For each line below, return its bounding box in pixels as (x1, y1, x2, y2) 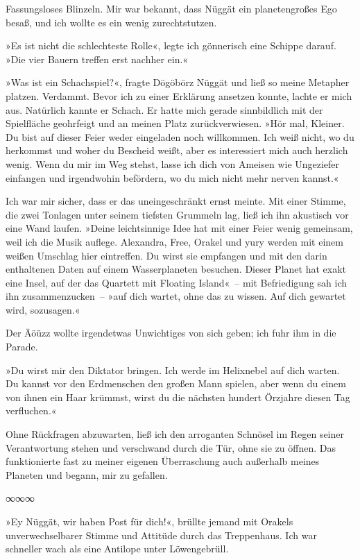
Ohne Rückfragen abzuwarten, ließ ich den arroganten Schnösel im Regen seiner (6, 427, 344, 441)
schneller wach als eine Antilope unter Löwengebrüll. (6, 541, 229, 556)
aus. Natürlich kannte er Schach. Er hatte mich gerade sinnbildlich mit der (6, 102, 323, 117)
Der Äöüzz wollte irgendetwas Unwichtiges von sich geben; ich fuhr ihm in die (6, 325, 336, 340)
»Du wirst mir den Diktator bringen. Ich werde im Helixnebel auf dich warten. (6, 362, 340, 377)
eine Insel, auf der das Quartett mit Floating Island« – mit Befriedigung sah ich (6, 275, 348, 289)
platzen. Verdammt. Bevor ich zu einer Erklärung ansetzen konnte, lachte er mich (6, 88, 352, 103)
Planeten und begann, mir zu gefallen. (6, 467, 168, 482)
